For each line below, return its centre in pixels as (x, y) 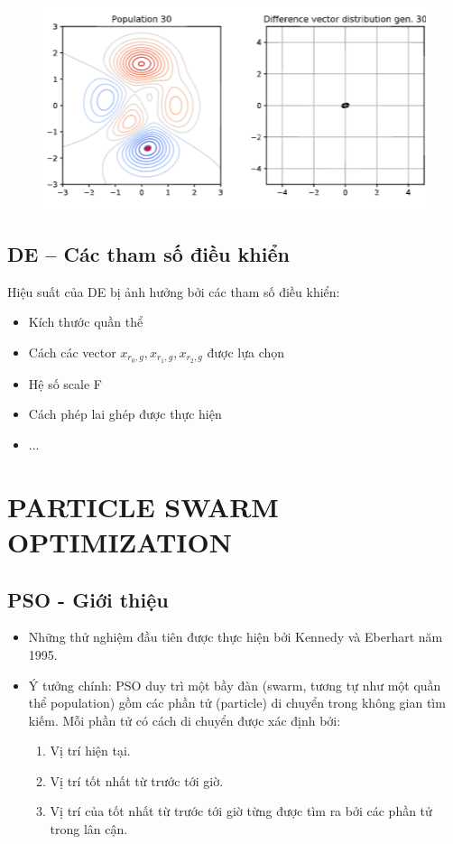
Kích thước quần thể (86, 322)
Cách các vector (72, 352)
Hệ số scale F (65, 383)
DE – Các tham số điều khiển (148, 253)
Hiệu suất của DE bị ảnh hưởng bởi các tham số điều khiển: (174, 291)
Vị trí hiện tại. (90, 751)
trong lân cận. (89, 829)
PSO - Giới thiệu (88, 599)
